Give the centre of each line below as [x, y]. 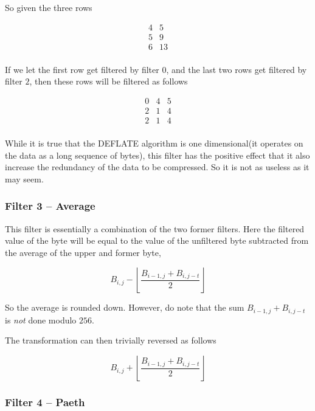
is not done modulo [41, 319]
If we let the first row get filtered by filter [82, 69]
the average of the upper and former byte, [83, 252]
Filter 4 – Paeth [45, 402]
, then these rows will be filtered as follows [109, 81]
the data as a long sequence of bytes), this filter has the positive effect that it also [157, 155]
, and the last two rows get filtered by [237, 69]
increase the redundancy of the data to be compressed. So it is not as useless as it [157, 167]
